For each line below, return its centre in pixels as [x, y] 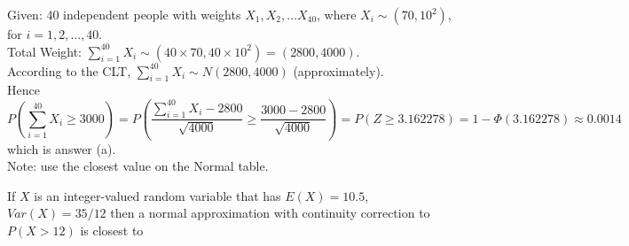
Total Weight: [45, 51]
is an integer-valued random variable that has [157, 195]
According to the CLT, [69, 70]
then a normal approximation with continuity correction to [270, 213]
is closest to [112, 230]
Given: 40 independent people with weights [124, 14]
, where [337, 14]
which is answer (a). [62, 148]
